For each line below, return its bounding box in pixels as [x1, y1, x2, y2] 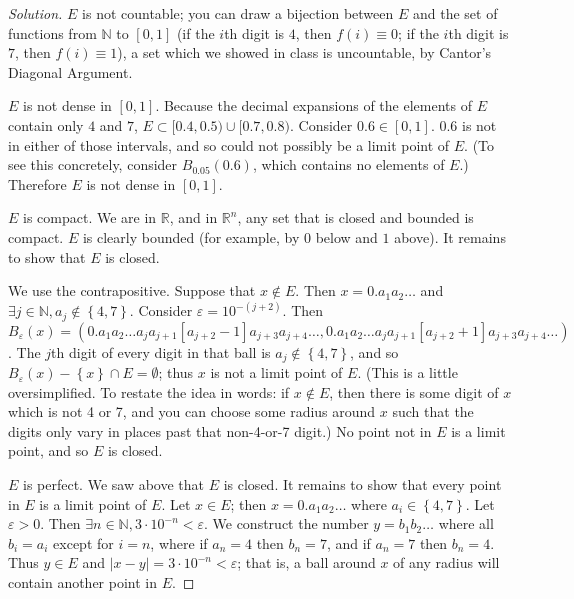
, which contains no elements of [252, 154, 445, 175]
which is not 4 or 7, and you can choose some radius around [8, 401, 376, 422]
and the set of [412, 3, 498, 23]
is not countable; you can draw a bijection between [82, 3, 394, 23]
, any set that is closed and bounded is [237, 207, 474, 228]
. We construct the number [203, 513, 369, 534]
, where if [150, 532, 208, 553]
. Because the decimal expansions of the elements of [155, 95, 472, 116]
